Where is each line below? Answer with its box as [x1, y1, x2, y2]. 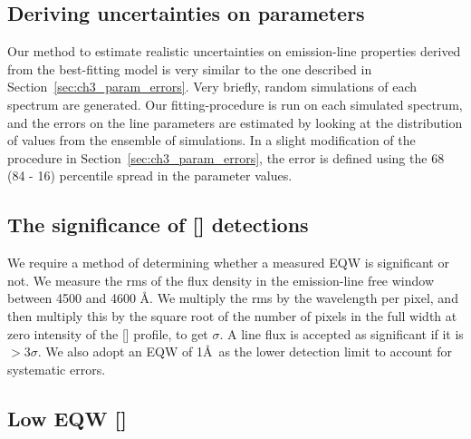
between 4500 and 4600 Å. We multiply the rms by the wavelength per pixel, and [7, 288, 458, 307]
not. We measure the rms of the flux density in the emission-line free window [7, 270, 435, 289]
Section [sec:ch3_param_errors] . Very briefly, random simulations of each [7, 77, 418, 96]
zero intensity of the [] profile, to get [7, 324, 208, 343]
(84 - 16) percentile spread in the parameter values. [7, 166, 293, 185]
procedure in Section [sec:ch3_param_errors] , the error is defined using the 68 [7, 148, 445, 167]
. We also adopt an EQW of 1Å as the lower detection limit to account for [37, 342, 453, 361]
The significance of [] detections [7, 210, 309, 239]
